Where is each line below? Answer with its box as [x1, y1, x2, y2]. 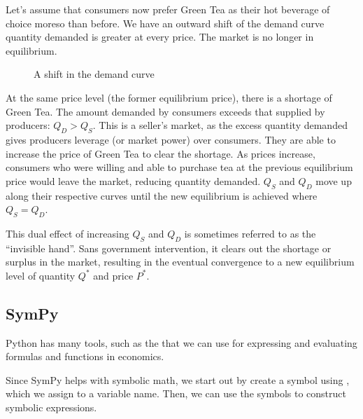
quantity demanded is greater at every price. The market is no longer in [6, 29, 314, 44]
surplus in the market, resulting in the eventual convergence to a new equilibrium [6, 254, 355, 269]
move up [315, 173, 352, 188]
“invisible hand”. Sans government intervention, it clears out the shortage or [6, 240, 332, 255]
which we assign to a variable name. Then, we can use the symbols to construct [6, 386, 346, 401]
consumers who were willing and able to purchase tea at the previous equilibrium [6, 160, 353, 174]
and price [93, 268, 134, 282]
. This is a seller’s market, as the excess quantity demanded [92, 118, 348, 132]
